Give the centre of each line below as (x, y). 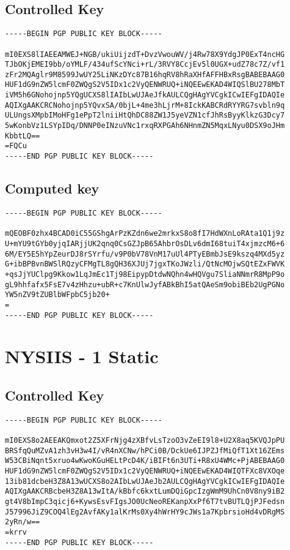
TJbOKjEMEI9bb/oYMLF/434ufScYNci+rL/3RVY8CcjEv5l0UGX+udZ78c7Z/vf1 (145, 65)
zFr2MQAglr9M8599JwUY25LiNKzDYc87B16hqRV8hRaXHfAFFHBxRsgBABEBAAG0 (145, 74)
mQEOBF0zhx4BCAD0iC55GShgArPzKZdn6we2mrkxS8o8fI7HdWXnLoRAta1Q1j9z (145, 234)
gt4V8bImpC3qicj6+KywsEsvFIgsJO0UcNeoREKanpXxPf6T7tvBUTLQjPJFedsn (145, 501)
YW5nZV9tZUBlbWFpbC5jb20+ (57, 295)
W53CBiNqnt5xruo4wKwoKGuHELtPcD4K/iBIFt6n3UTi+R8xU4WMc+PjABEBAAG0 (145, 461)
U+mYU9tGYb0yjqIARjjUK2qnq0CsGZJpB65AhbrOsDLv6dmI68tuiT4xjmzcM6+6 (145, 243)
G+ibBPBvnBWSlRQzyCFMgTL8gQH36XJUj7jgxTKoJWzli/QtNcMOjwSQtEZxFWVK (145, 264)
